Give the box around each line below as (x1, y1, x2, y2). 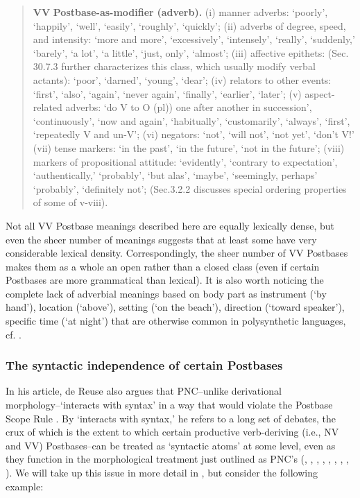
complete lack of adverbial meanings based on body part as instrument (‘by (6, 286, 327, 300)
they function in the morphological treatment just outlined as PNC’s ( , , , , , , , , (6, 452, 349, 466)
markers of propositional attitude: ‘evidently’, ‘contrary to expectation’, (33, 154, 338, 169)
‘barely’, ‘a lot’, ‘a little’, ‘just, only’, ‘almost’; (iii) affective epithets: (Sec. (33, 45, 349, 60)
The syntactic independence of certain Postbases (6, 357, 283, 374)
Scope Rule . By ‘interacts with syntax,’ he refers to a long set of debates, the (6, 411, 336, 425)
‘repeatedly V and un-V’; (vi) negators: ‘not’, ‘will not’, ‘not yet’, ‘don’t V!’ (33, 127, 354, 141)
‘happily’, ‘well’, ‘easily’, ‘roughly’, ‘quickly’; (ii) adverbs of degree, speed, (33, 18, 346, 33)
